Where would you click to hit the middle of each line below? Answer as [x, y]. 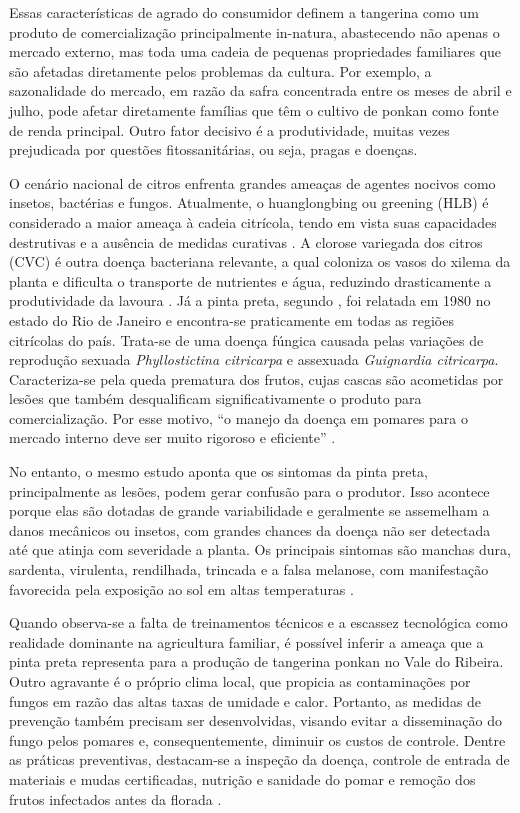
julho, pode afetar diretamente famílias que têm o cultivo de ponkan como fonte [254, 109]
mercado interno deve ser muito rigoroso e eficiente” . [172, 437]
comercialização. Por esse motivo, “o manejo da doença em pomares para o [239, 417]
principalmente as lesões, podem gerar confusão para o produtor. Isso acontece [249, 490]
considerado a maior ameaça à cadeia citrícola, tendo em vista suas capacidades [253, 221]
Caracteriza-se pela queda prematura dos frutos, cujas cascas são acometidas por [256, 378]
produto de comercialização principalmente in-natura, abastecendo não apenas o [254, 31]
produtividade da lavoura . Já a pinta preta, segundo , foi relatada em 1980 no [250, 300]
